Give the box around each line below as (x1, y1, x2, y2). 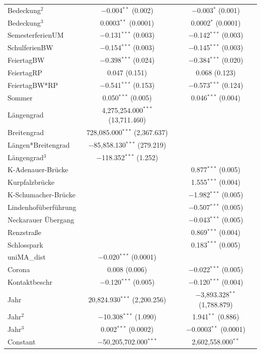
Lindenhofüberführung (8, 202, 76, 212)
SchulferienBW (8, 42, 53, 53)
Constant (8, 336, 36, 347)
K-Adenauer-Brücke (8, 164, 68, 175)
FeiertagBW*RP (8, 79, 58, 90)
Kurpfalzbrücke (8, 177, 55, 187)
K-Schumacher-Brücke (8, 189, 76, 200)
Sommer (8, 92, 33, 102)
